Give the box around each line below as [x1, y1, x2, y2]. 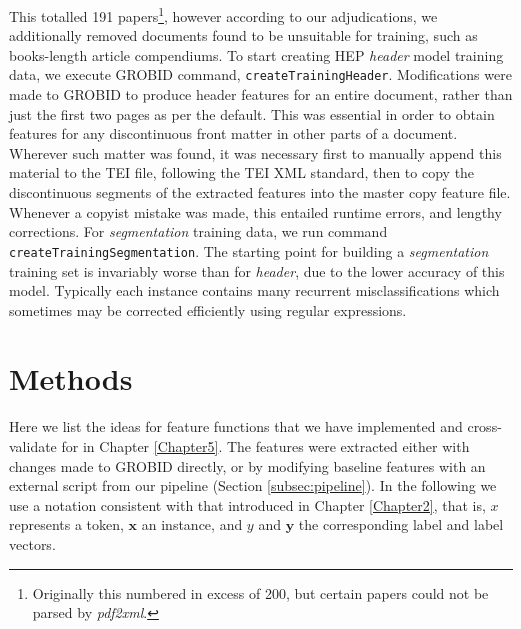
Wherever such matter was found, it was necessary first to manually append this [9, 142, 502, 163]
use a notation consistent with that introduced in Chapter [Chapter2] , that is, [9, 494, 486, 515]
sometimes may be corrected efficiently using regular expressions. [9, 299, 407, 320]
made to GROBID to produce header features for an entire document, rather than [9, 84, 513, 105]
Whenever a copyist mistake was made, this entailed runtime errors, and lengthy [9, 201, 502, 222]
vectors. [9, 533, 56, 554]
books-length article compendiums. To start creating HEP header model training [9, 44, 504, 65]
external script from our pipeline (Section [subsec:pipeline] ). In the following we [9, 475, 497, 496]
